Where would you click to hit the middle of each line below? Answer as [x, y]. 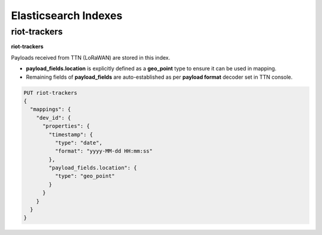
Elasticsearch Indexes [67, 16]
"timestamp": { [71, 134]
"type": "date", [78, 143]
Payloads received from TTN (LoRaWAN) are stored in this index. [91, 57]
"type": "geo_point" [85, 176]
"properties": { [66, 126]
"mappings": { [51, 109]
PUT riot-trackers [50, 93]
